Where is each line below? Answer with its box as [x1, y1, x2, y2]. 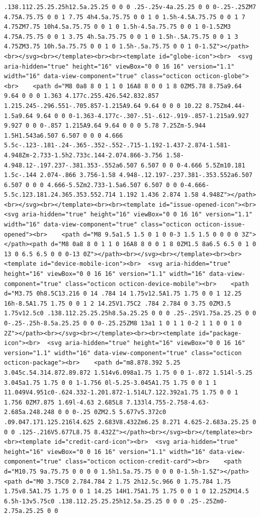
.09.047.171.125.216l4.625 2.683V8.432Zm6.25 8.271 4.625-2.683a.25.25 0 [4, 418, 256, 426]
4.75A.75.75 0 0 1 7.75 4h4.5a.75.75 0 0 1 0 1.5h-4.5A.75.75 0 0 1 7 [4, 13, 245, 21]
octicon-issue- [195, 221, 245, 228]
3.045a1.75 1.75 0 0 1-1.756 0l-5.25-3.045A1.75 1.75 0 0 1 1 [4, 379, 217, 386]
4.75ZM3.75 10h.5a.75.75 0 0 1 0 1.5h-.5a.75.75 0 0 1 [4, 43, 192, 50]
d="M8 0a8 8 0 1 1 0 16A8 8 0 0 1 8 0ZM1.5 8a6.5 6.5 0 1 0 [51, 241, 256, 248]
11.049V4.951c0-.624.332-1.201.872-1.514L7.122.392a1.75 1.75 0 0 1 [4, 389, 238, 396]
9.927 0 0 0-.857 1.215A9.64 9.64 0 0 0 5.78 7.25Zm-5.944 [4, 122, 206, 130]
